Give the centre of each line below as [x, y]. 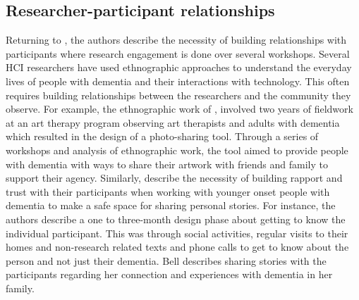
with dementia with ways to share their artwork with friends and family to [167, 164]
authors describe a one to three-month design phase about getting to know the [176, 219]
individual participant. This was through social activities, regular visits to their [177, 233]
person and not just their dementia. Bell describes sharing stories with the [166, 260]
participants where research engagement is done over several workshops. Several [178, 53]
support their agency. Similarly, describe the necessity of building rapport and [174, 178]
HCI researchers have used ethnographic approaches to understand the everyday [179, 67]
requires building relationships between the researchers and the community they [178, 95]
